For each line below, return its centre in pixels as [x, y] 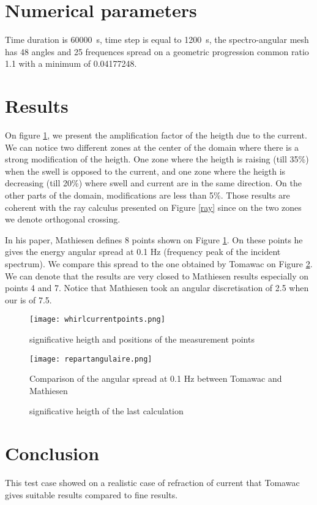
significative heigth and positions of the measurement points [142, 339]
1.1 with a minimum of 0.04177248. [71, 63]
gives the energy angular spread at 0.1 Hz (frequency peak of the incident [143, 252]
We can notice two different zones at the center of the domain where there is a [152, 147]
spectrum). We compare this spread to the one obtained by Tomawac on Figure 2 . [159, 263]
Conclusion [52, 453]
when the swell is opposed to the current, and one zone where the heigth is [145, 171]
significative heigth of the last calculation [106, 411]
